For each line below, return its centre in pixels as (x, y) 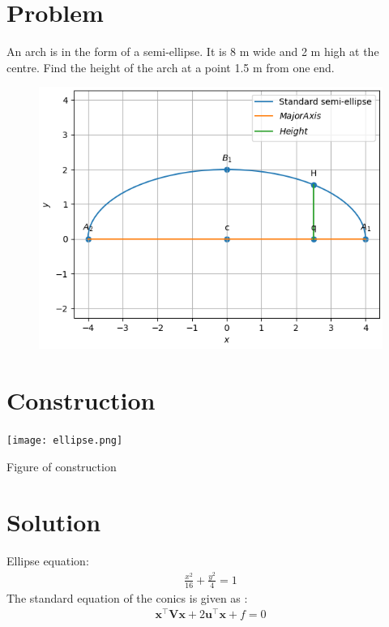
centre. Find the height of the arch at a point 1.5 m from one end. (171, 67)
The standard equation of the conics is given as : (127, 597)
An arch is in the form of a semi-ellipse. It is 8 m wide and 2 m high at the (193, 52)
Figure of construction (62, 466)
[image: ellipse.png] (65, 440)
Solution (54, 522)
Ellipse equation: (48, 561)
